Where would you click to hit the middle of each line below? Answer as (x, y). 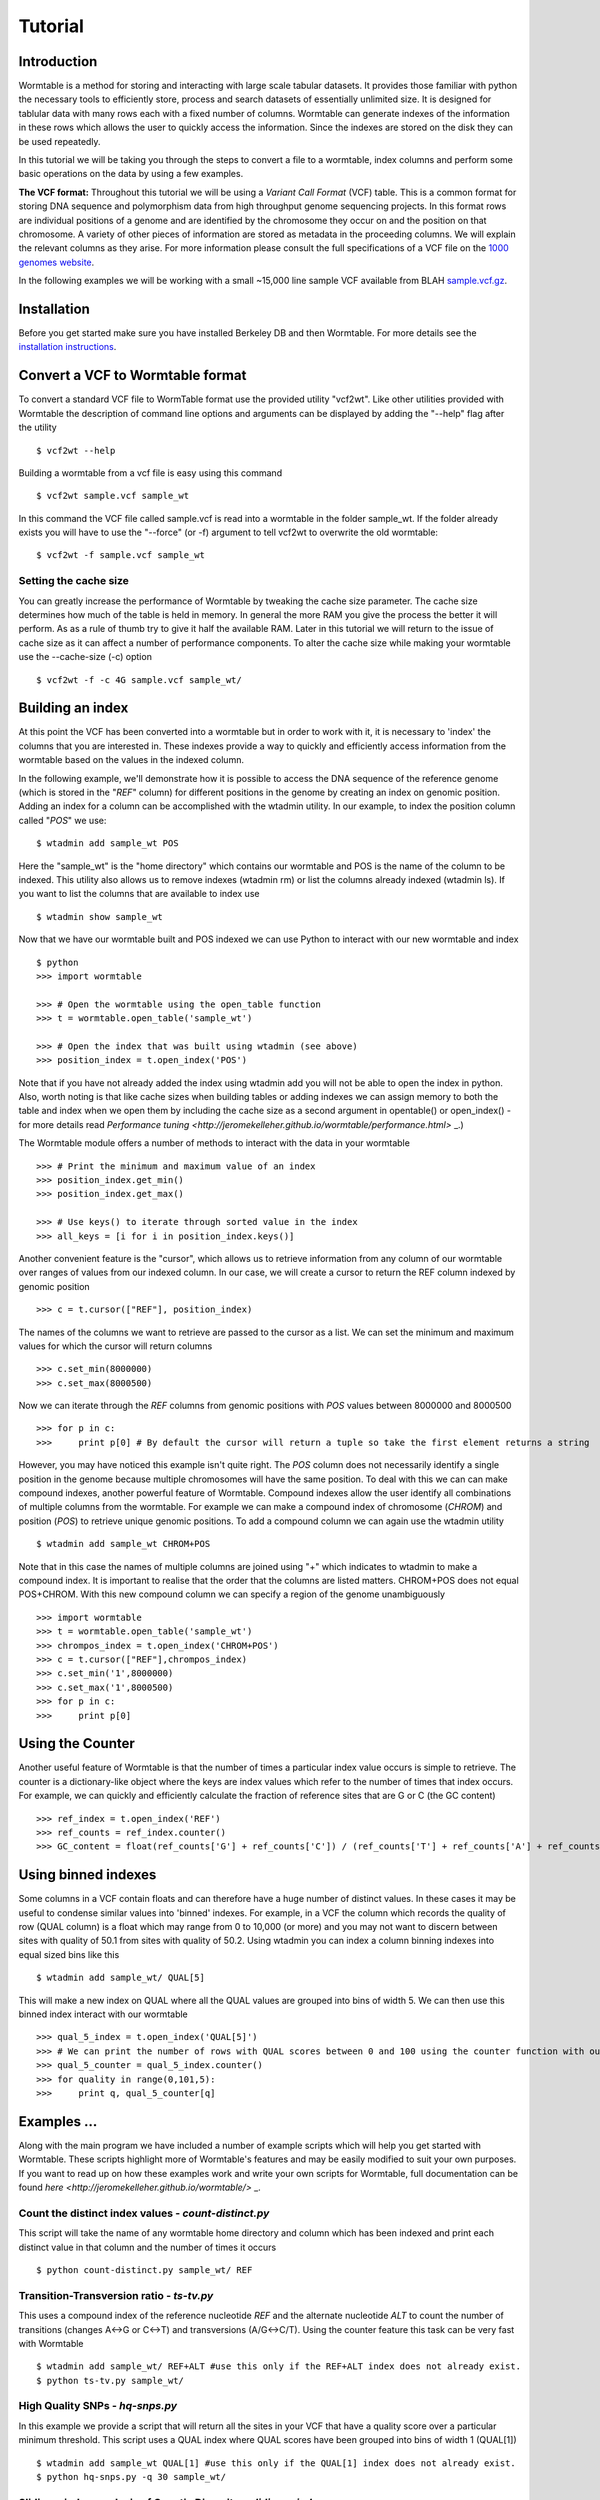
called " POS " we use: (62, 820)
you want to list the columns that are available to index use (139, 894)
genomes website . (56, 262)
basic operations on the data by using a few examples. (131, 174)
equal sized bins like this (69, 1954)
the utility (37, 427)
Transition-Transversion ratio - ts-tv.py (116, 2295)
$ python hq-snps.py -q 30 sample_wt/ (131, 2476)
